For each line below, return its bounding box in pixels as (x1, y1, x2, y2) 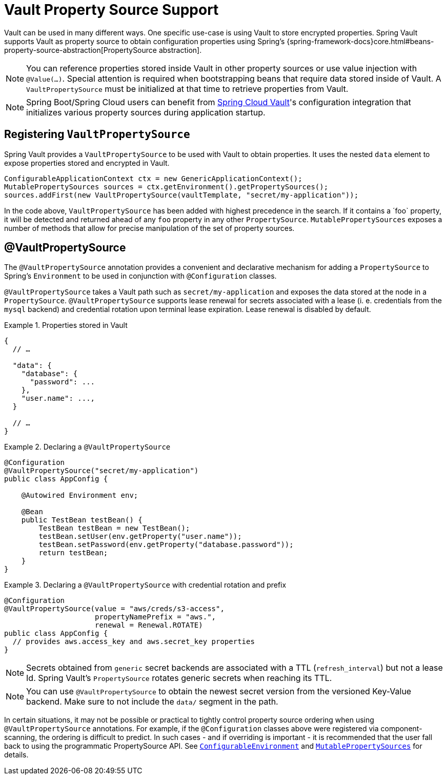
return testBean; (38, 549, 108, 557)
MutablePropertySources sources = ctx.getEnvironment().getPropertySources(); (4, 182, 329, 191)
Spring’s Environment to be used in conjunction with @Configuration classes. (4, 271, 277, 281)
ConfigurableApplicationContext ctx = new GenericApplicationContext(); (4, 174, 302, 183)
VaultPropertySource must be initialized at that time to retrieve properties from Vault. (26, 83, 349, 94)
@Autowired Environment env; (21, 491, 138, 500)
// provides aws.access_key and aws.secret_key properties (12, 637, 255, 646)
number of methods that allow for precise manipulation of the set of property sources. (4, 223, 295, 232)
